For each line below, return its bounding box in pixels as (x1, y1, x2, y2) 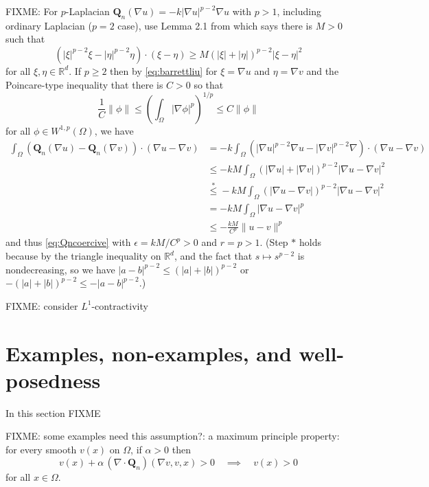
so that (194, 77, 224, 91)
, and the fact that (174, 249, 253, 263)
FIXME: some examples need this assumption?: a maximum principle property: (5, 429, 340, 443)
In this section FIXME (5, 405, 101, 420)
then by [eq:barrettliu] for (110, 63, 218, 78)
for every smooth (5, 442, 77, 456)
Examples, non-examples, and (5, 339, 292, 367)
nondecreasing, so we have (5, 262, 115, 276)
